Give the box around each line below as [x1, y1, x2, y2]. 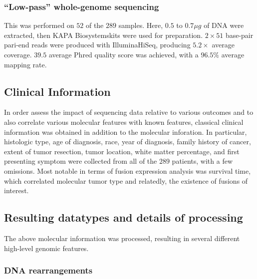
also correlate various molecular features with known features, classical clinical [4, 116, 244, 127]
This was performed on [4, 20, 74, 30]
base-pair [225, 29, 254, 40]
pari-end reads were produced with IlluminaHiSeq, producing [4, 39, 191, 50]
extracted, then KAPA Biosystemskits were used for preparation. [4, 29, 203, 40]
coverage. [4, 49, 32, 59]
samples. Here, [118, 20, 163, 30]
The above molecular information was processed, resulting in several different [4, 233, 240, 243]
